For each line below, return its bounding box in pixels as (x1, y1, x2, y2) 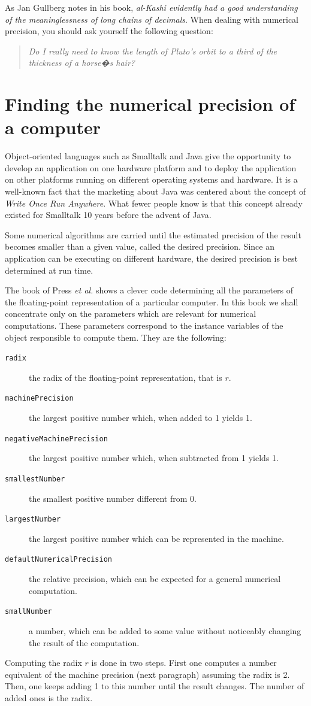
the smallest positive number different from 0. (29, 492, 197, 504)
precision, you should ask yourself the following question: (5, 25, 213, 37)
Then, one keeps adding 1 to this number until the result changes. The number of (5, 680, 304, 692)
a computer (5, 115, 101, 140)
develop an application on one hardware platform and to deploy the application (5, 161, 297, 174)
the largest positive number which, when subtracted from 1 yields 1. (29, 452, 279, 464)
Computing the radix (5, 656, 82, 669)
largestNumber (5, 515, 61, 524)
